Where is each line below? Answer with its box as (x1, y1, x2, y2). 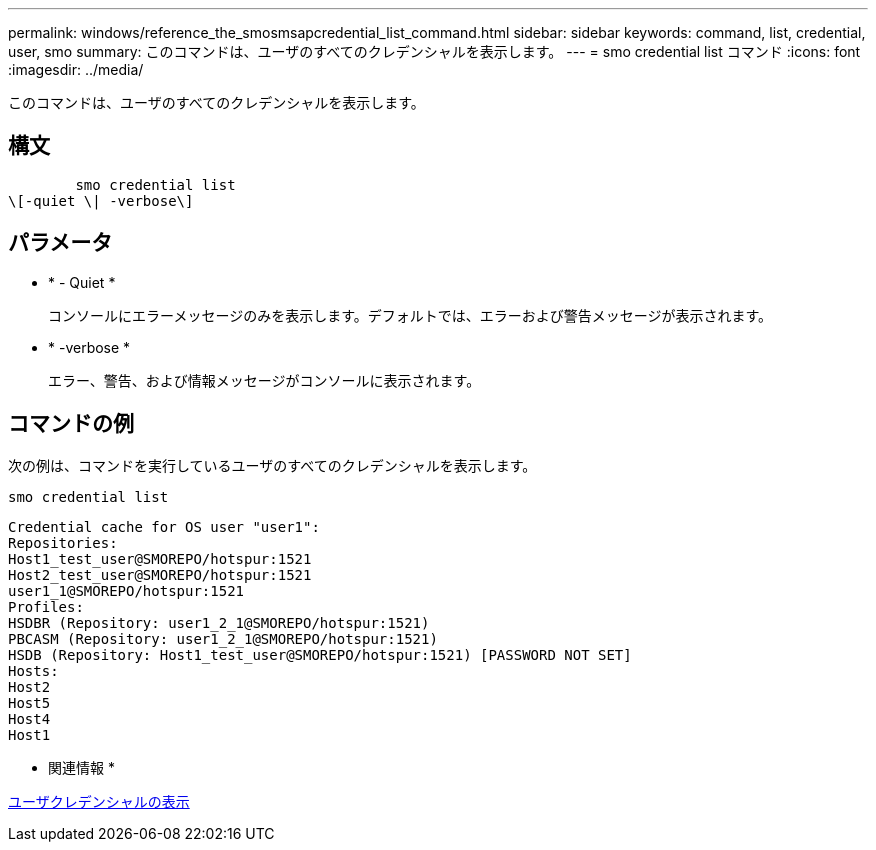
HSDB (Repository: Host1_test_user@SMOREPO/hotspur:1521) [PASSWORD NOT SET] (8, 646, 632, 663)
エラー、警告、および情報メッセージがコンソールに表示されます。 (48, 371, 481, 389)
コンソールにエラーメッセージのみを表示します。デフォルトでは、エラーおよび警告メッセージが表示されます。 (48, 306, 773, 324)
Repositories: (8, 534, 118, 551)
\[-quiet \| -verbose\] (8, 192, 194, 209)
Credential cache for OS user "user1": (8, 518, 320, 535)
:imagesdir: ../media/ (8, 61, 144, 78)
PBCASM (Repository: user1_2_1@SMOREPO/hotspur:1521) (8, 630, 438, 647)
